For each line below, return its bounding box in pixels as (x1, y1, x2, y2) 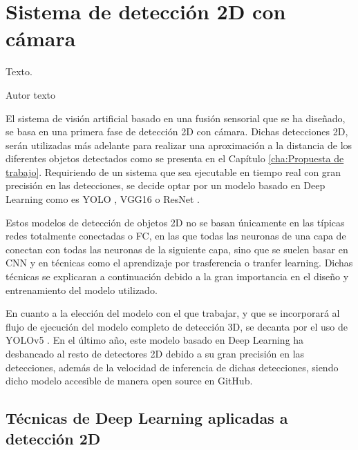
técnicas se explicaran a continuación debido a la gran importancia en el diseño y (6, 269, 349, 284)
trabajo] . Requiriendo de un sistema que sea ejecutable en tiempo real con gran (6, 164, 341, 179)
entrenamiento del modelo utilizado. (6, 282, 158, 297)
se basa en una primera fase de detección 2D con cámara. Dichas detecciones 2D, (6, 124, 348, 139)
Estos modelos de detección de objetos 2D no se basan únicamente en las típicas (6, 215, 345, 229)
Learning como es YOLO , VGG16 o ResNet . (6, 192, 200, 206)
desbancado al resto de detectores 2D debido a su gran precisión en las (6, 346, 305, 360)
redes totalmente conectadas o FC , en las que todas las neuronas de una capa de (6, 228, 346, 243)
